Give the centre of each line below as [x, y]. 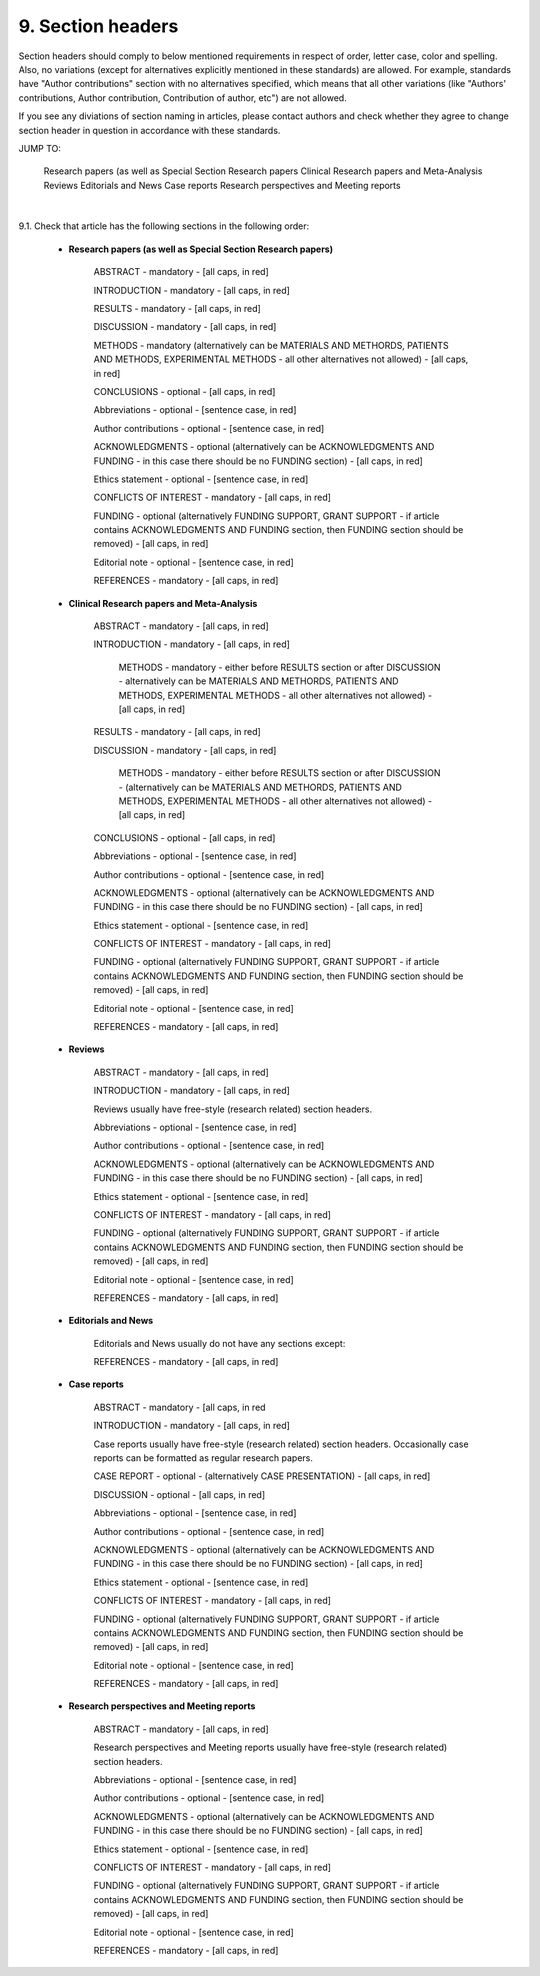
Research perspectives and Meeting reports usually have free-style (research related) [270, 1747]
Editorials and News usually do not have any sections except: [219, 1343]
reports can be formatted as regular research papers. [203, 1458]
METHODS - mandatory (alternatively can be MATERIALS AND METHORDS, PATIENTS [271, 345]
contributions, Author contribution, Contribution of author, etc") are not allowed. [182, 97]
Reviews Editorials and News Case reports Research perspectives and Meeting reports [222, 185]
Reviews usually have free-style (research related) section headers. [233, 1109]
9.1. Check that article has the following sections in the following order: [164, 226]
